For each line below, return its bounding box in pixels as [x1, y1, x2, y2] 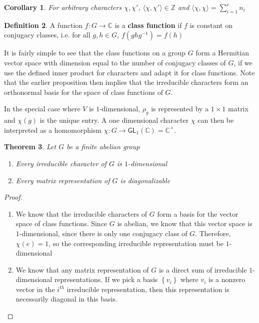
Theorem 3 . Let [4, 141, 56, 152]
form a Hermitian [195, 47, 249, 58]
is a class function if [114, 19, 182, 30]
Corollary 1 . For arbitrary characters [4, 2, 122, 12]
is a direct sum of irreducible [158, 264, 247, 275]
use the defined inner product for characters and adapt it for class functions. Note [4, 67, 255, 77]
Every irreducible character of [15, 158, 106, 168]
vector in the [15, 284, 55, 294]
